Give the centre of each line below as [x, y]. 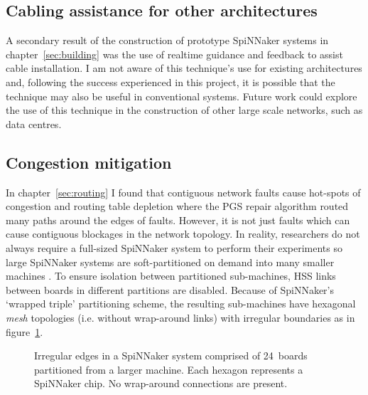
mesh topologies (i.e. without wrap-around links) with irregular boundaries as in [180, 317]
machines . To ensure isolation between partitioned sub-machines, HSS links [171, 276]
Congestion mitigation [89, 162]
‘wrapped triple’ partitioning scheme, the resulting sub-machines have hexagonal [181, 304]
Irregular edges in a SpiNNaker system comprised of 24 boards [171, 355]
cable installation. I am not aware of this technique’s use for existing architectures [184, 68]
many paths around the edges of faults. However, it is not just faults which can [178, 220]
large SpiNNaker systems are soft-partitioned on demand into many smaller [170, 262]
